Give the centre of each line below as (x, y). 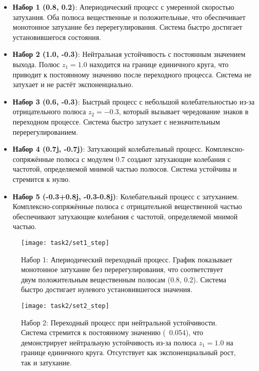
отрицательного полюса (49, 111)
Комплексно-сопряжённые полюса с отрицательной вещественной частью (127, 206)
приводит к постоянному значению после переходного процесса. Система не (132, 74)
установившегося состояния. (57, 37)
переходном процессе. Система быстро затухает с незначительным (116, 121)
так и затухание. (46, 362)
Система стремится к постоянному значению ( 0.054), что (112, 332)
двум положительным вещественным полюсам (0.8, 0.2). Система (124, 279)
